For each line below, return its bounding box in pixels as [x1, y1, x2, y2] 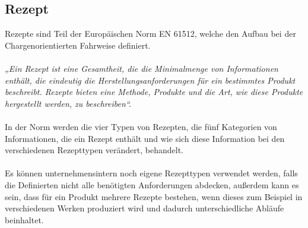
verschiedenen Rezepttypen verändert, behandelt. [5, 144, 184, 156]
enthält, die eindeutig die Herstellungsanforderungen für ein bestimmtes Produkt [5, 74, 296, 86]
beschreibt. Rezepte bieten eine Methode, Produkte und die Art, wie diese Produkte [5, 85, 303, 98]
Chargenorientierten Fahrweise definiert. [5, 39, 151, 51]
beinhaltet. [5, 213, 44, 226]
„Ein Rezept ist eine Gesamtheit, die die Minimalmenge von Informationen [5, 62, 278, 74]
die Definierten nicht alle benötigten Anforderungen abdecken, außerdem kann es [5, 178, 299, 191]
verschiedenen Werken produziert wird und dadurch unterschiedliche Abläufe [5, 202, 284, 214]
